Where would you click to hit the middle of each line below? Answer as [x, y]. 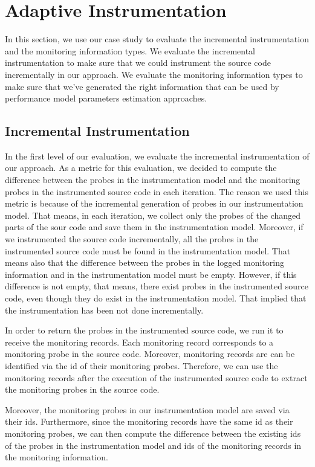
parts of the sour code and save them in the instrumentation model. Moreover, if [154, 227]
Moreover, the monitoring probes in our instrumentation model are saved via [147, 409]
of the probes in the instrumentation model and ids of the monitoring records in [153, 445]
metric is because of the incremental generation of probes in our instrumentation [154, 203]
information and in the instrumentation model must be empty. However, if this [151, 274]
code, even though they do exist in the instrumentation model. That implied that [156, 298]
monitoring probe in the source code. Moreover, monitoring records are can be [150, 354]
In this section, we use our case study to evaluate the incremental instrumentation [157, 39]
